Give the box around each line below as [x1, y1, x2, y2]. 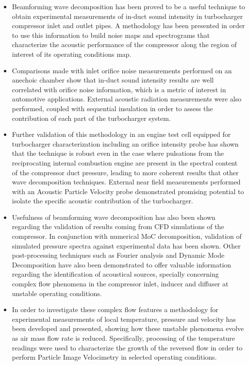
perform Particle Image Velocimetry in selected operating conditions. [12, 352, 217, 362]
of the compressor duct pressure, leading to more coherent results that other [12, 167, 239, 177]
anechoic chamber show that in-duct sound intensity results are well [12, 75, 214, 85]
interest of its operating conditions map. [12, 49, 132, 59]
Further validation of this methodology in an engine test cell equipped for [12, 129, 231, 139]
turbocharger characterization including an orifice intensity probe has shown [12, 138, 239, 149]
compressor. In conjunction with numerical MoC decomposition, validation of [12, 231, 242, 241]
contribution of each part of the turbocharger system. [12, 113, 171, 123]
